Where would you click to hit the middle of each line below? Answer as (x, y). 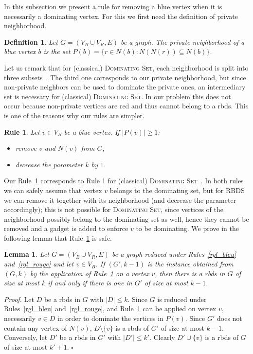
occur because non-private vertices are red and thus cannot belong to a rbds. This (126, 106)
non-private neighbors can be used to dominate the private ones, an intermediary (125, 87)
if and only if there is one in (90, 283)
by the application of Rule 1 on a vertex (90, 273)
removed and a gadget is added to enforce (66, 228)
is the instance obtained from (190, 264)
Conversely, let (26, 337)
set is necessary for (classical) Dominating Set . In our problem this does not (117, 96)
